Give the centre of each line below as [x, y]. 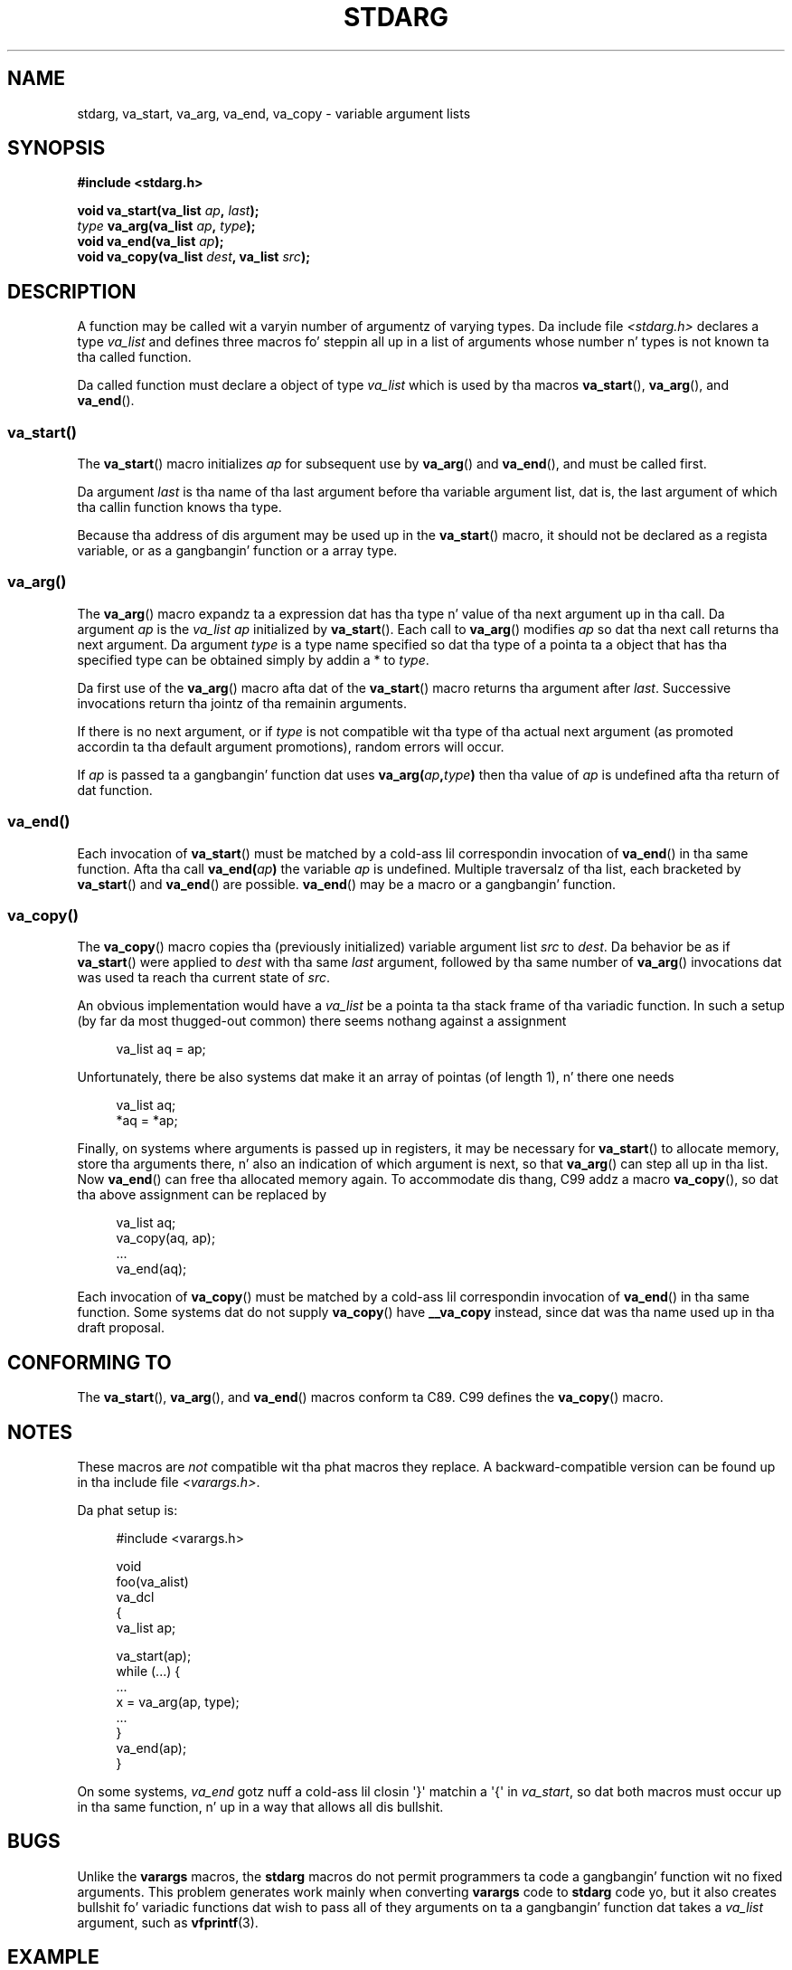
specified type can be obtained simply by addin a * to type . [253, 659]
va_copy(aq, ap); [166, 1238]
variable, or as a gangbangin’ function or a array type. [237, 551]
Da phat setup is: [127, 1510]
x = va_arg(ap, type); [178, 1701]
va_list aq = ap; [161, 1049]
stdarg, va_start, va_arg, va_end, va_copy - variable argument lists [274, 113]
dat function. [115, 790]
